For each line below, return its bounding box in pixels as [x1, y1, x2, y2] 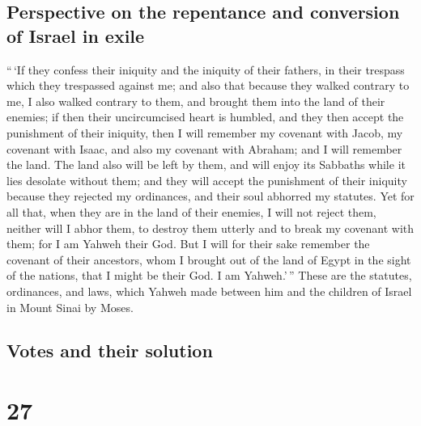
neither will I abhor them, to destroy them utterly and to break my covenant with [6, 219, 415, 236]
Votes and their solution [6, 338, 213, 363]
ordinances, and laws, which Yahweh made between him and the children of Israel [6, 282, 412, 299]
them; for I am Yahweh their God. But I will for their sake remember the [6, 235, 370, 252]
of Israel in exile [6, 23, 145, 48]
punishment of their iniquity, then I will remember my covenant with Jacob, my [6, 124, 403, 141]
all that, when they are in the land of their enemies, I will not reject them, [6, 203, 376, 220]
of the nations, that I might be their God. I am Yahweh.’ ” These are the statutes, [6, 267, 412, 284]
